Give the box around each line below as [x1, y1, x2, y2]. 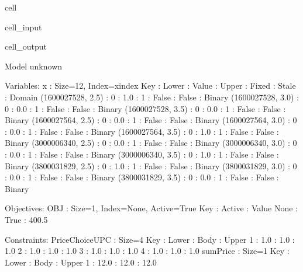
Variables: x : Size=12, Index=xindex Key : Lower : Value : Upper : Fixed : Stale [5, 79, 296, 92]
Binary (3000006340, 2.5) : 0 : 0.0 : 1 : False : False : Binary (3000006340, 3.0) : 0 [5, 137, 297, 149]
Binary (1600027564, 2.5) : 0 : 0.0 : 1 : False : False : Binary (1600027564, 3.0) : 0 [5, 114, 297, 126]
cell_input [5, 20, 42, 33]
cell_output [5, 40, 47, 53]
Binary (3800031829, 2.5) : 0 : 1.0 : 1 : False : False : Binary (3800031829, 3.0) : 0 [5, 159, 297, 172]
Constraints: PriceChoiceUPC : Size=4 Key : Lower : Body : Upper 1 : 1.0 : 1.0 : [5, 233, 295, 245]
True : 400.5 [5, 213, 48, 225]
